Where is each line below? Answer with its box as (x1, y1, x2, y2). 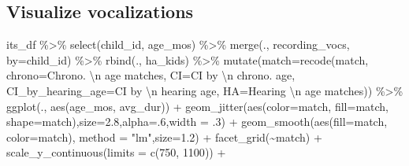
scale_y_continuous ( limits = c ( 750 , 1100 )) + (6, 144, 226, 160)
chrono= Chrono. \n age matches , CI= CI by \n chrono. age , (6, 67, 296, 83)
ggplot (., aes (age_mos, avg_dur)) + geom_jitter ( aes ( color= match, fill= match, (6, 98, 389, 114)
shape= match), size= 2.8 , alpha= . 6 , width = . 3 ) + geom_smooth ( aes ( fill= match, (6, 113, 388, 130)
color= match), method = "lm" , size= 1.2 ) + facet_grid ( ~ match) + (6, 128, 322, 145)
